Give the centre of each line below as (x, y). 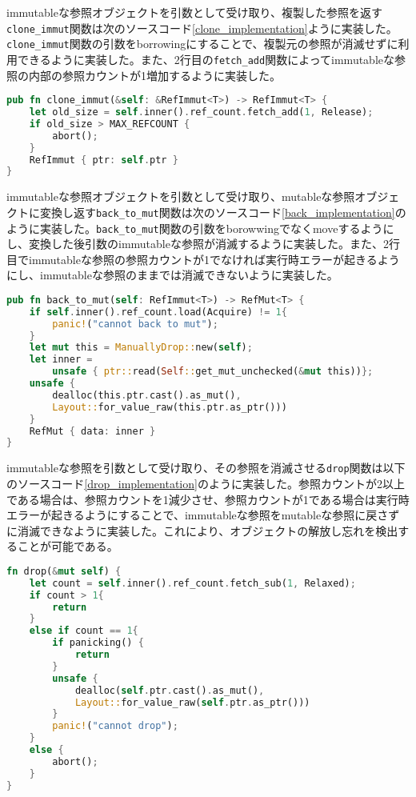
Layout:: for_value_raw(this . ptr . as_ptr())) (170, 407)
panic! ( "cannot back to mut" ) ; (135, 324)
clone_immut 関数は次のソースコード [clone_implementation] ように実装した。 (202, 28)
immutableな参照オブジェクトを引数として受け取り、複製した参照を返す (194, 12)
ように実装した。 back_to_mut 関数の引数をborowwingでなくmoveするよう (195, 228)
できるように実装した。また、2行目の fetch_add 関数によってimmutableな (206, 59)
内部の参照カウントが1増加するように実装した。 (154, 75)
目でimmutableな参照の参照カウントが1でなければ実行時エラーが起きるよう (203, 259)
